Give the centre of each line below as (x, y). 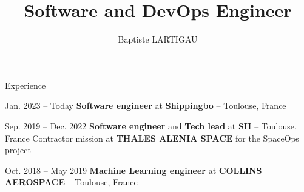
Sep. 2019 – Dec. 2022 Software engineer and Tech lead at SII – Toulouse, (151, 125)
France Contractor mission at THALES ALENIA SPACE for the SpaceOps (152, 138)
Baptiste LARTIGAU (158, 39)
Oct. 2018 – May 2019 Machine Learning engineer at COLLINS (133, 170)
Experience (25, 85)
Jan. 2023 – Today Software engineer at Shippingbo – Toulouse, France (146, 105)
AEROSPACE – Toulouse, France (71, 182)
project (18, 150)
